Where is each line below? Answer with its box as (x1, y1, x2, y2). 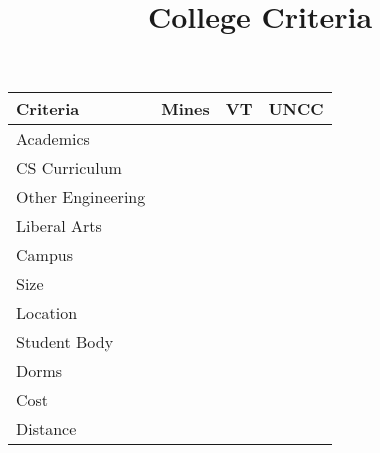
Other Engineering (16, 185, 146, 209)
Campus (16, 243, 73, 267)
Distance (16, 417, 77, 441)
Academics (16, 127, 90, 151)
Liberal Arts (16, 214, 102, 238)
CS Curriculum (16, 156, 122, 180)
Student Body (16, 330, 114, 354)
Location (16, 301, 78, 325)
